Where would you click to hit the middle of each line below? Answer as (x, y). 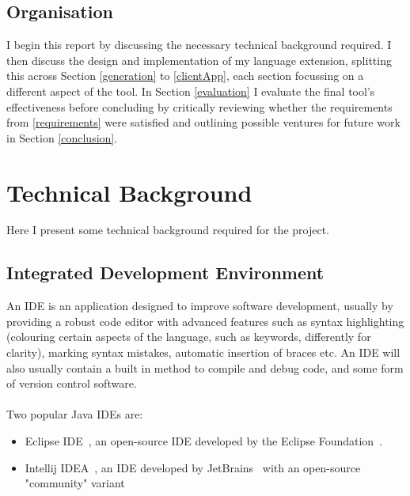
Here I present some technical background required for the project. (168, 230)
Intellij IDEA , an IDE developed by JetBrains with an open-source (193, 467)
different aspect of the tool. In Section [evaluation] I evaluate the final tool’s (191, 91)
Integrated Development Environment (165, 273)
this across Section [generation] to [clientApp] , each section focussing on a (185, 76)
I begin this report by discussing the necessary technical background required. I (199, 45)
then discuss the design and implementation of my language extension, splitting (199, 60)
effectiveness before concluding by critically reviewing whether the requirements (199, 106)
